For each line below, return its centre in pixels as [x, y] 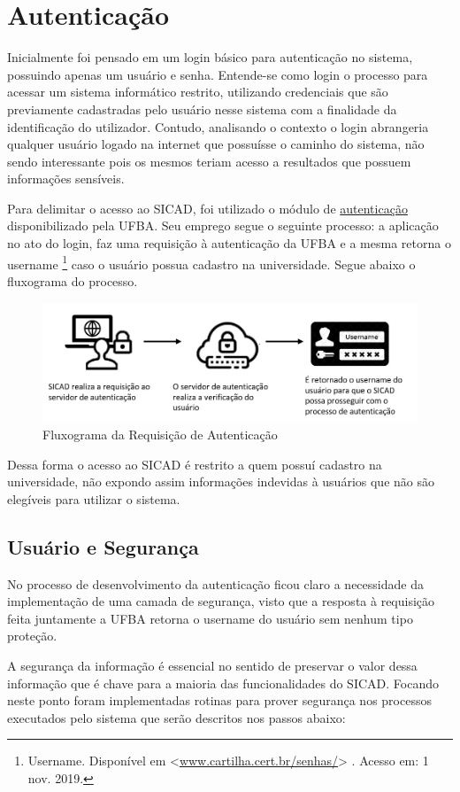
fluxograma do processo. [73, 280]
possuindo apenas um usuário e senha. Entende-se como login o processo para [218, 74]
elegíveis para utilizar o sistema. [94, 498]
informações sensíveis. [66, 179]
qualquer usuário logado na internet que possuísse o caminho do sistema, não [216, 144]
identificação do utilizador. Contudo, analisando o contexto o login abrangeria [218, 126]
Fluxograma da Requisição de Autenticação [160, 434]
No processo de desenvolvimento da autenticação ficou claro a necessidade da [215, 583]
